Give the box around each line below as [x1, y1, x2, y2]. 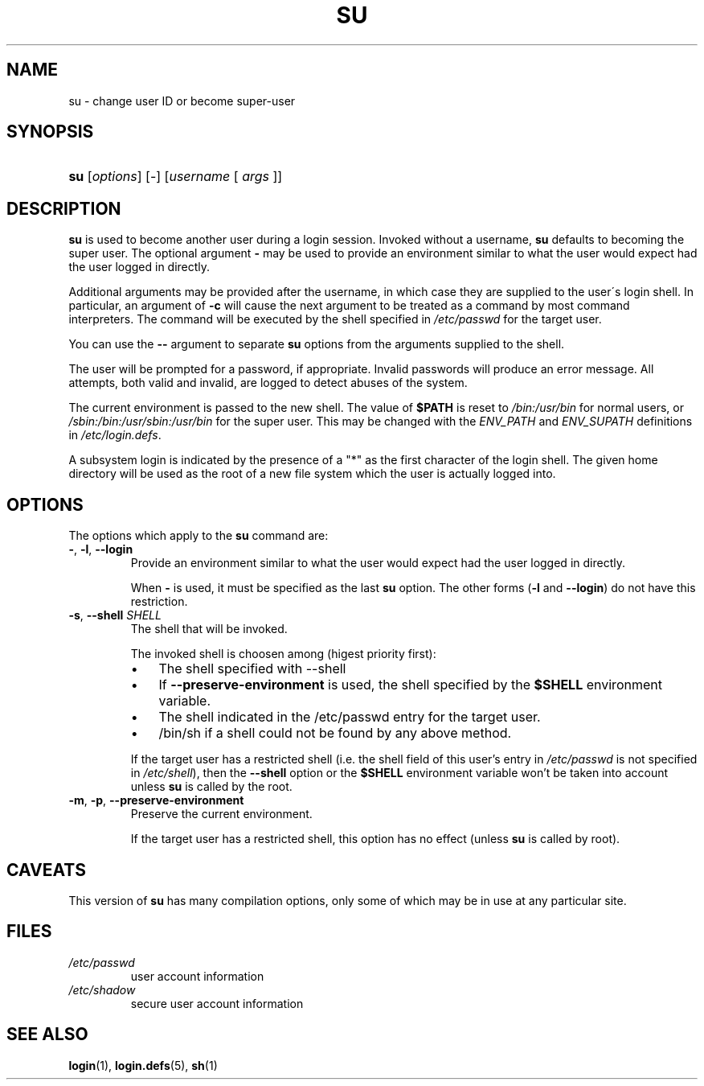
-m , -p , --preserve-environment [68, 793, 244, 808]
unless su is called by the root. [130, 780, 293, 794]
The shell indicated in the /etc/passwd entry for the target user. [158, 709, 541, 726]
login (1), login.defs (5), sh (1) [68, 1058, 218, 1072]
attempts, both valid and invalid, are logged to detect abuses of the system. [68, 376, 468, 390]
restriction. [130, 594, 188, 609]
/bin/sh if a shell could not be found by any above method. [158, 725, 512, 742]
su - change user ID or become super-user [68, 93, 296, 108]
